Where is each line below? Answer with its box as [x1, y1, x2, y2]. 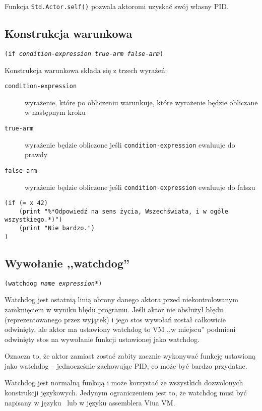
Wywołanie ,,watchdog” [5, 255, 129, 270]
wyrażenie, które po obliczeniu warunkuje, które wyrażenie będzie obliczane [25, 97, 258, 107]
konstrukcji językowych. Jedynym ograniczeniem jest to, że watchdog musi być [5, 387, 247, 398]
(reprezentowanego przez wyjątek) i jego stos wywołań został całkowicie [5, 314, 226, 324]
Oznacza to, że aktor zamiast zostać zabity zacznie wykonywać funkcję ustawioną [5, 351, 255, 361]
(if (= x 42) [5, 199, 48, 207]
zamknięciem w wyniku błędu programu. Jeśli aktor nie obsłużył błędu [5, 304, 223, 314]
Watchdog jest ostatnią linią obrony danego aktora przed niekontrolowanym [5, 294, 238, 305]
